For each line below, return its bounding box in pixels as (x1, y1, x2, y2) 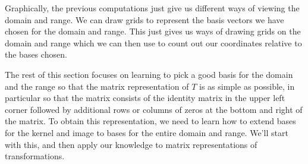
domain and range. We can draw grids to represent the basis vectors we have (5, 13, 284, 26)
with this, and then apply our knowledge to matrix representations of (5, 138, 257, 150)
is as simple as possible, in (199, 80, 295, 92)
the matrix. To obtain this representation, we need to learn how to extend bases (5, 115, 296, 127)
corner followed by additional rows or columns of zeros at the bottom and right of (5, 103, 303, 115)
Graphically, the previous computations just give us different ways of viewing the (5, 2, 300, 14)
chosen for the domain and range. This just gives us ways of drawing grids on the (5, 25, 301, 37)
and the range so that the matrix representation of (5, 80, 189, 92)
